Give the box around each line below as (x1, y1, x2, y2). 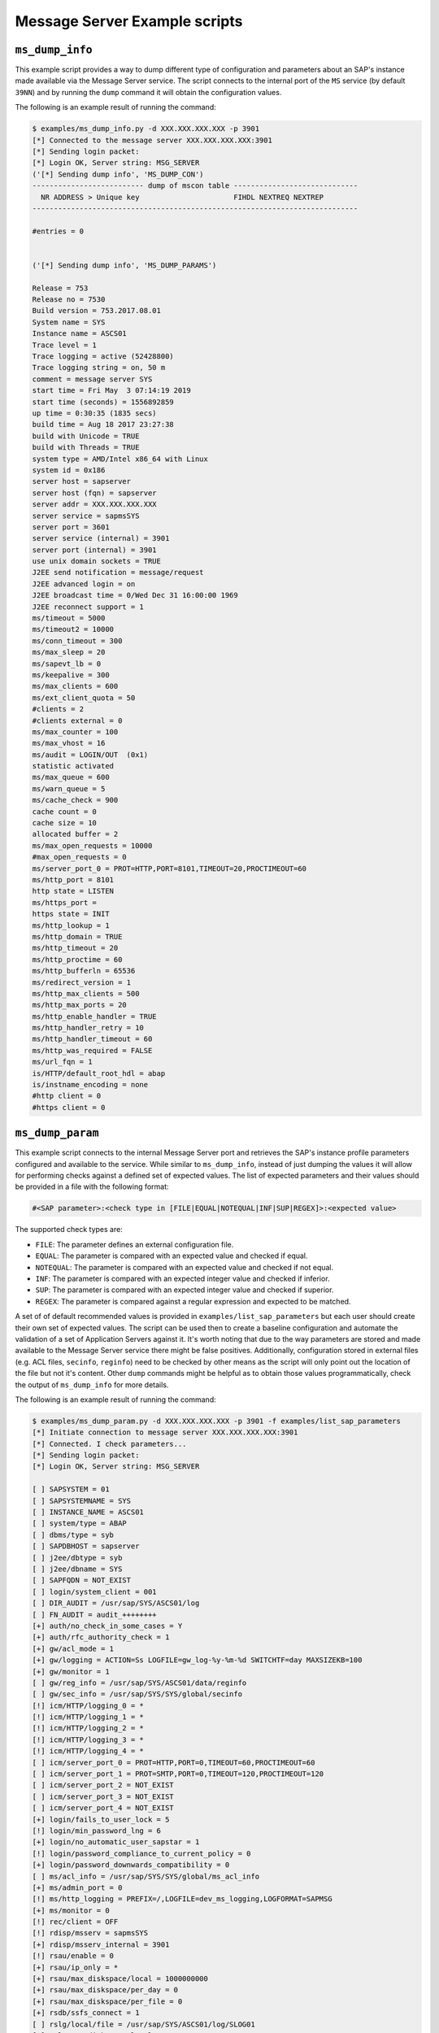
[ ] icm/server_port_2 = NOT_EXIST (32, 1781, 174, 1790)
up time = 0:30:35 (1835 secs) (32, 408, 158, 418)
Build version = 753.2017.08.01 (32, 306, 162, 316)
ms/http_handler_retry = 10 (32, 1023, 144, 1033)
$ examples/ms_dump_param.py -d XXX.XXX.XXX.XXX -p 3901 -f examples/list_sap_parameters (32, 1416, 402, 1426)
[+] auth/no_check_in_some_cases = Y (32, 1621, 183, 1630)
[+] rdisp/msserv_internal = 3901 (32, 1939, 170, 1949)
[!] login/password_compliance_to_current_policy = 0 (32, 1848, 251, 1858)
